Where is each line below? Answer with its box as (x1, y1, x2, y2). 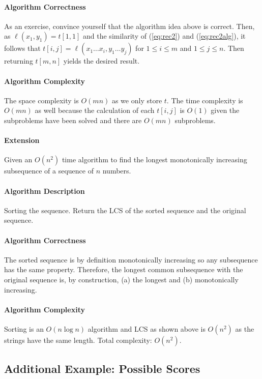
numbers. (102, 165, 131, 176)
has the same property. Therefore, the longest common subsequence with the (4, 264, 243, 275)
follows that (4, 43, 41, 53)
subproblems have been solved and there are (4, 114, 142, 125)
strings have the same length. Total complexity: (4, 334, 152, 345)
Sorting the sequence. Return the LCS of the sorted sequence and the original (4, 205, 246, 215)
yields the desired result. (63, 55, 140, 66)
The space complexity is (4, 95, 79, 105)
